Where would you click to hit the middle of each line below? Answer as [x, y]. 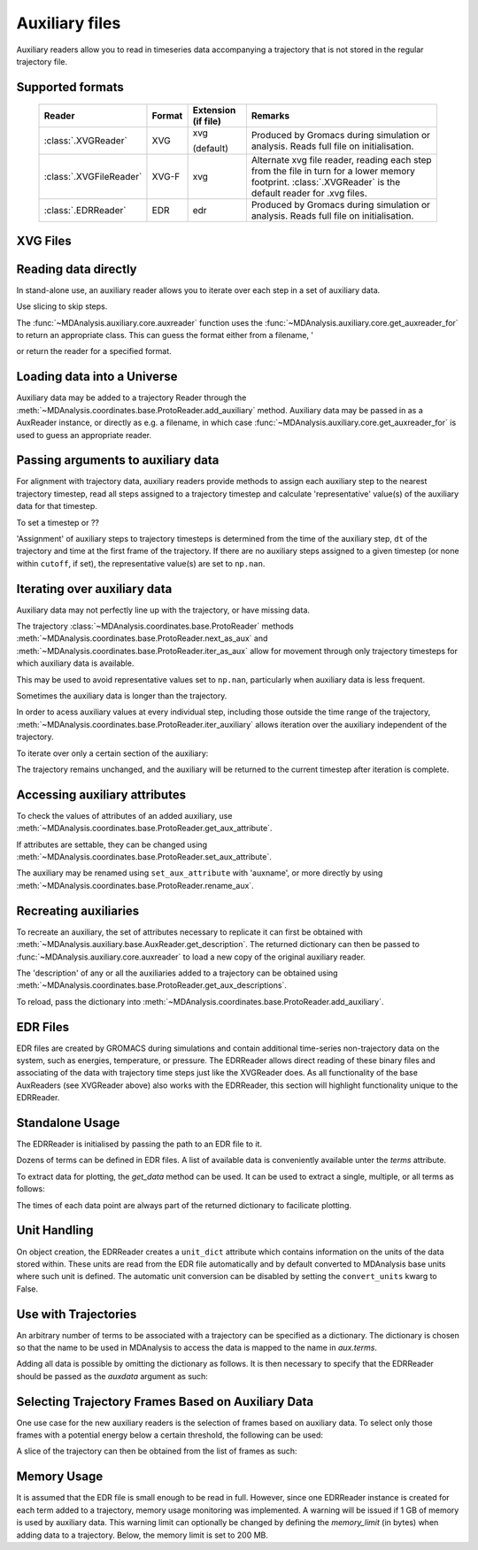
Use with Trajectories [77, 1314]
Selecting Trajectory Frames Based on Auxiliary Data [165, 1402]
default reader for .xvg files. [309, 193]
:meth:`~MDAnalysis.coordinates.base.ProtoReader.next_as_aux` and [142, 638]
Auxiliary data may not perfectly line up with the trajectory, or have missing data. [163, 610]
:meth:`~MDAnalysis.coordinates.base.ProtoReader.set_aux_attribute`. [144, 857]
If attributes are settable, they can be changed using [112, 844]
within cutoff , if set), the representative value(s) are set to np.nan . [141, 563]
